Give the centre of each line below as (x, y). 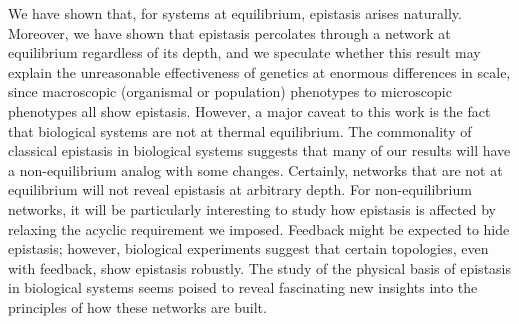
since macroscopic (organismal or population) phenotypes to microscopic (230, 91)
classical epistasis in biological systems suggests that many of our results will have (259, 150)
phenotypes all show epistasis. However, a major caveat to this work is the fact (249, 110)
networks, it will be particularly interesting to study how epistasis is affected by (252, 208)
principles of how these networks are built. (137, 306)
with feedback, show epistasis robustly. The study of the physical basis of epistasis (260, 267)
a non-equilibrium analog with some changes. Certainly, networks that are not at (255, 169)
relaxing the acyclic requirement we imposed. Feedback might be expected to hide (259, 228)
